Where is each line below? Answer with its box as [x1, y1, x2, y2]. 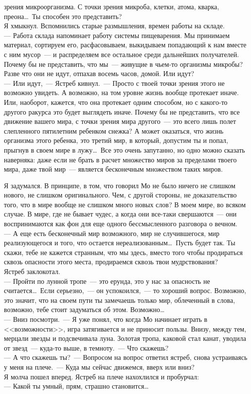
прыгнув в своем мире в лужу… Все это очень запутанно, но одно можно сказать [4, 144, 245, 155]
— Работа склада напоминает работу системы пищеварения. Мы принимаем [4, 30, 230, 40]
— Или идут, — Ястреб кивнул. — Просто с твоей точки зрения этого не [4, 78, 225, 88]
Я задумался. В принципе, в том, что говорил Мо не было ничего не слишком [4, 180, 235, 190]
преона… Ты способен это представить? [4, 11, 122, 21]
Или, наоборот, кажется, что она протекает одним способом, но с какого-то [4, 97, 228, 107]
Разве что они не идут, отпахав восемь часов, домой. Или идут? [4, 68, 195, 79]
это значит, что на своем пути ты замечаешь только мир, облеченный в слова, [4, 295, 235, 305]
